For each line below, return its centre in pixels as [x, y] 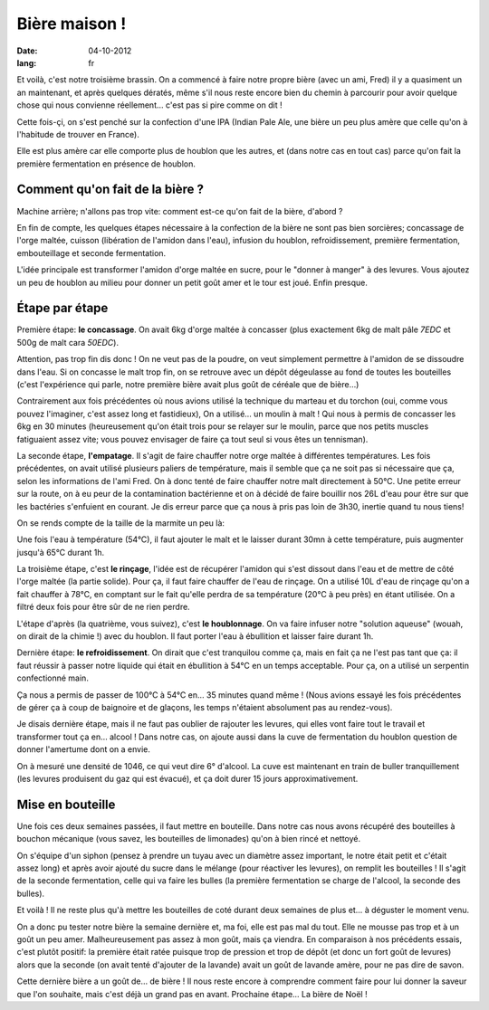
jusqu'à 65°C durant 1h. [61, 552]
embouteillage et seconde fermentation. [91, 252]
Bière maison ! [72, 24]
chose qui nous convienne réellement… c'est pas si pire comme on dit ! [149, 105]
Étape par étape [62, 308]
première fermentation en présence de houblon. [106, 164]
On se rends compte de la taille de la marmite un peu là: [121, 523]
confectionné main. [53, 678]
